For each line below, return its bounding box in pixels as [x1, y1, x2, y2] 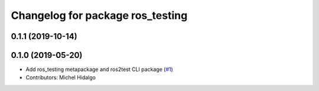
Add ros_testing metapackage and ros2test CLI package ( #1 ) [25, 66, 174, 73]
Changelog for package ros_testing [11, 9, 188, 22]
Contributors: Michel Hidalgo [25, 74, 96, 81]
